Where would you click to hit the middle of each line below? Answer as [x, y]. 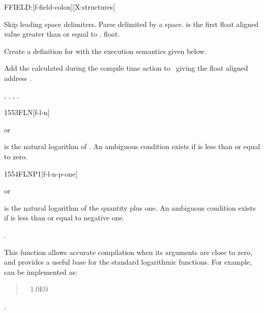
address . [18, 78]
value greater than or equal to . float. [62, 34]
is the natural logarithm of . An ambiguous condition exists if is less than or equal [132, 146]
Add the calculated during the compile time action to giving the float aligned [126, 68]
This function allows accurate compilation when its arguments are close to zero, [128, 252]
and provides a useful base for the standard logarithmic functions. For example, [128, 262]
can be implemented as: [41, 272]
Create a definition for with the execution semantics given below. [106, 51]
